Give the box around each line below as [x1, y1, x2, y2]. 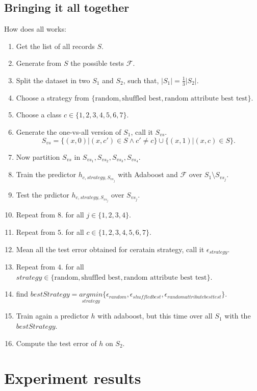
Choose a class [16, 109, 62, 120]
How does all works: [4, 23, 66, 34]
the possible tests [70, 58, 124, 68]
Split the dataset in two [16, 75, 90, 85]
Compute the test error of [16, 337, 97, 348]
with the [224, 310, 251, 321]
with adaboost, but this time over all [97, 310, 213, 321]
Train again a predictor [16, 310, 89, 321]
